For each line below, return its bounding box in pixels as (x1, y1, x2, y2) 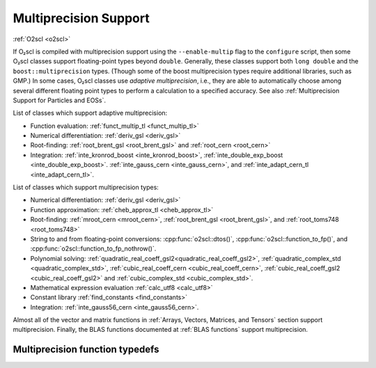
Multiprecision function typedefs (13, 344, 159, 355)
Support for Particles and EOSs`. (13, 96, 107, 104)
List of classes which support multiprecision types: (13, 183, 159, 191)
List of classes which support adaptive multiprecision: (13, 109, 168, 118)
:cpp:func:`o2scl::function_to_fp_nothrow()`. (30, 244, 157, 253)
